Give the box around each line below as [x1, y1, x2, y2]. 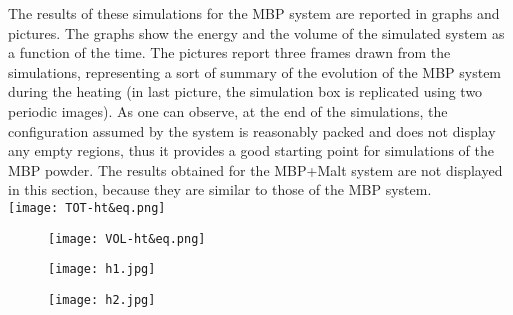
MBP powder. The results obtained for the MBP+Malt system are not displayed [8, 159, 503, 180]
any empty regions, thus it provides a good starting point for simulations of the [8, 140, 494, 161]
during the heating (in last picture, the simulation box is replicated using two [8, 81, 483, 102]
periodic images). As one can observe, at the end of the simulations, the [8, 100, 448, 121]
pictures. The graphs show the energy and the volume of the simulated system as [8, 22, 505, 43]
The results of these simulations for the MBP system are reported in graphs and [8, 3, 500, 23]
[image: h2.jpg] [48, 292, 156, 307]
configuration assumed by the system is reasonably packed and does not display [8, 120, 496, 141]
